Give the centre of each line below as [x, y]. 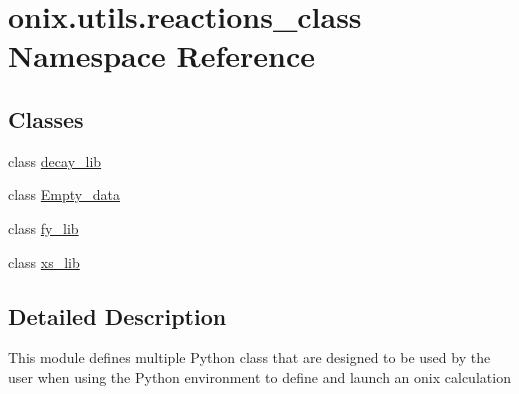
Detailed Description [117, 315]
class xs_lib [44, 261]
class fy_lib [43, 227]
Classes [46, 118]
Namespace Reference [161, 55]
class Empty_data [64, 194]
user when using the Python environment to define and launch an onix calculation [259, 376]
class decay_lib [55, 160]
